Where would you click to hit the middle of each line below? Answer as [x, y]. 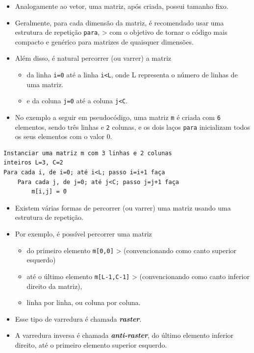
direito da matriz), [54, 286]
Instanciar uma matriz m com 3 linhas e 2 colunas [88, 153]
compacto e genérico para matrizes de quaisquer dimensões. [104, 41]
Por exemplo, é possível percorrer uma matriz [83, 234]
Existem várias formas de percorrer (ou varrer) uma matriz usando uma [123, 207]
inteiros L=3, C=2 [33, 163]
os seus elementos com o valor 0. [63, 136]
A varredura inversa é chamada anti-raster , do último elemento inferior [124, 335]
